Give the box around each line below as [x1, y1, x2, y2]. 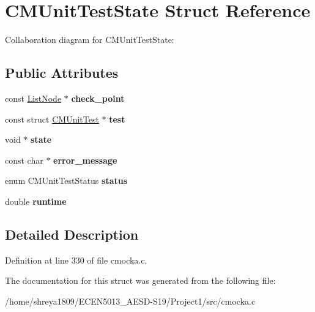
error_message [53, 153, 117, 166]
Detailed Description [5, 224, 139, 243]
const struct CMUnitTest [5, 112, 99, 125]
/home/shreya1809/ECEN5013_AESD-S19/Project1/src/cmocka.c [5, 294, 256, 307]
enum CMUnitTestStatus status [5, 174, 128, 187]
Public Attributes [5, 63, 119, 82]
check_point [71, 91, 125, 104]
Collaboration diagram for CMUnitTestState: [5, 33, 174, 46]
